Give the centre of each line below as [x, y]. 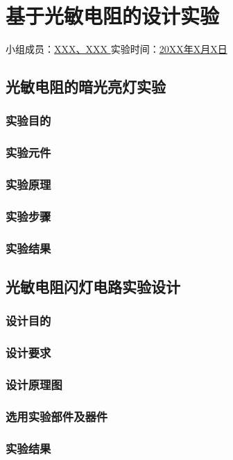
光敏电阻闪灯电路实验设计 [93, 287]
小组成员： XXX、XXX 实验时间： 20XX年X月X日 [116, 49]
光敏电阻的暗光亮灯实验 [86, 87]
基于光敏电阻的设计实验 [113, 16]
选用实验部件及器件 [57, 416]
